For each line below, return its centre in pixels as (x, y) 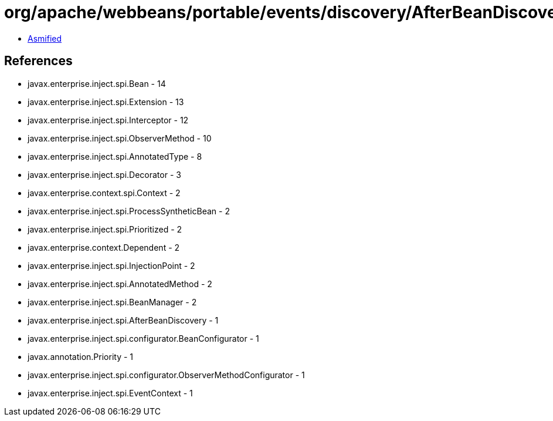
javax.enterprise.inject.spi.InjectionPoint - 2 (111, 265)
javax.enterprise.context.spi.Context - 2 (104, 193)
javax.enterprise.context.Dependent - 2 (104, 247)
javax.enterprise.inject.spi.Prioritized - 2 (105, 229)
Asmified (45, 38)
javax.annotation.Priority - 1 (81, 356)
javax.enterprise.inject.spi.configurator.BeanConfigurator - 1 (143, 338)
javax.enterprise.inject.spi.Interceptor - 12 (108, 120)
